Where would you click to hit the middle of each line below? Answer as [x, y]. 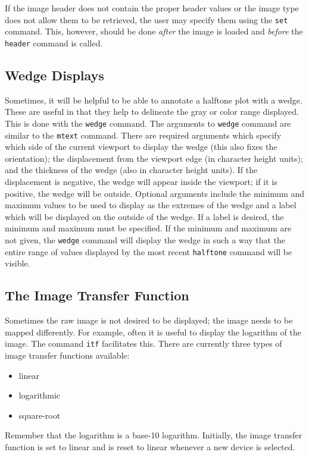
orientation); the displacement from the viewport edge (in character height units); [154, 158]
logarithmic [40, 395]
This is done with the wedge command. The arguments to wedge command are [148, 123]
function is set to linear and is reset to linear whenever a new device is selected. [150, 446]
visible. [18, 263]
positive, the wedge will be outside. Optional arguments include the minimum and [155, 193]
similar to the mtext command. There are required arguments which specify [143, 135]
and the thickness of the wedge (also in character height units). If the [131, 170]
